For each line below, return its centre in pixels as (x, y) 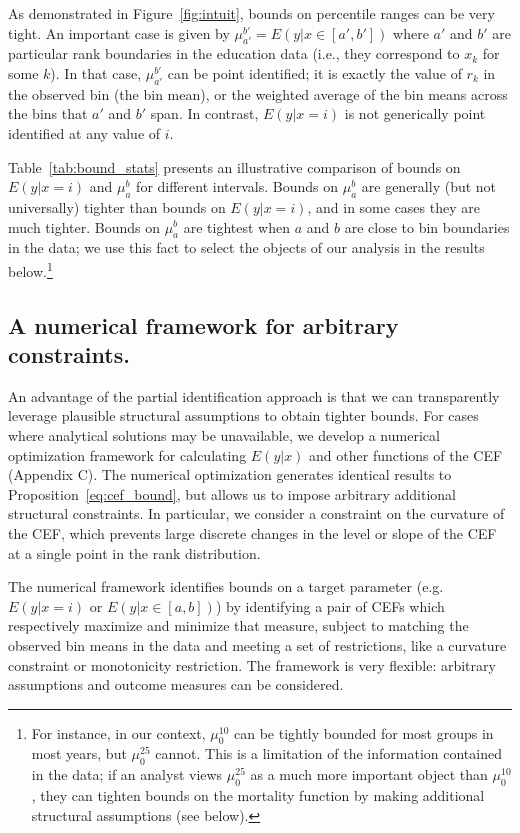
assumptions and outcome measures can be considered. (176, 684)
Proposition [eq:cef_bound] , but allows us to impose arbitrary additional (232, 493)
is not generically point (415, 113)
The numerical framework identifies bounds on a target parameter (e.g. (226, 586)
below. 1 (30, 269)
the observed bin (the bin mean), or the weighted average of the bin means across (258, 93)
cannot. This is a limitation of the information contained (328, 753)
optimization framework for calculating (127, 454)
